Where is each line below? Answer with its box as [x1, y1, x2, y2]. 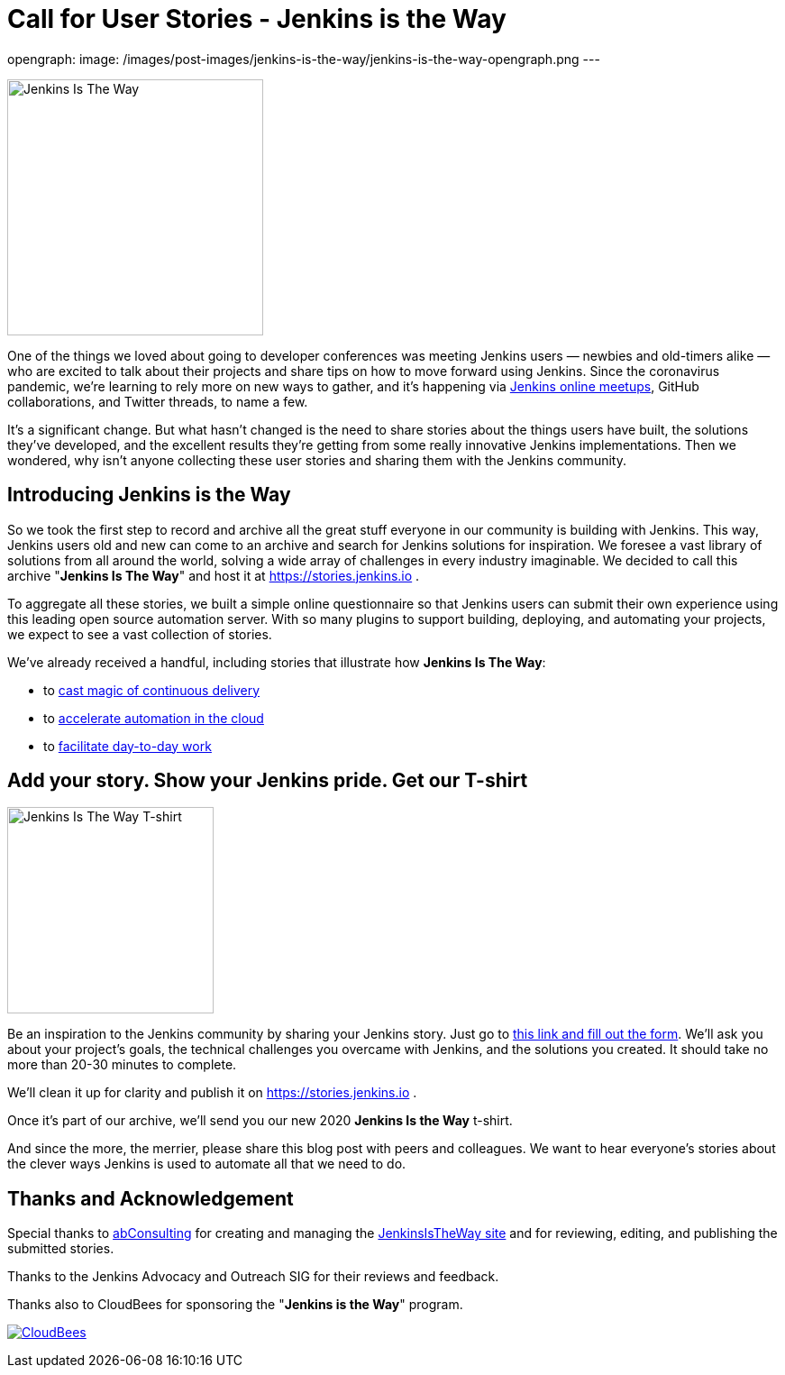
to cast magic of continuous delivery [43, 682, 260, 698]
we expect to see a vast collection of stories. [7, 626, 272, 642]
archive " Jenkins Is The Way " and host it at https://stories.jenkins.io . [7, 567, 420, 583]
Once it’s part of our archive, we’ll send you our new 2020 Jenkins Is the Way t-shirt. [7, 1113, 513, 1129]
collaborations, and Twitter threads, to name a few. [7, 393, 308, 409]
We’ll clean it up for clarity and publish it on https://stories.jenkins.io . [7, 1085, 417, 1101]
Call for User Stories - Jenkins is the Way [7, 4, 507, 34]
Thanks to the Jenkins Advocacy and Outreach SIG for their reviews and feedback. [7, 1269, 499, 1285]
